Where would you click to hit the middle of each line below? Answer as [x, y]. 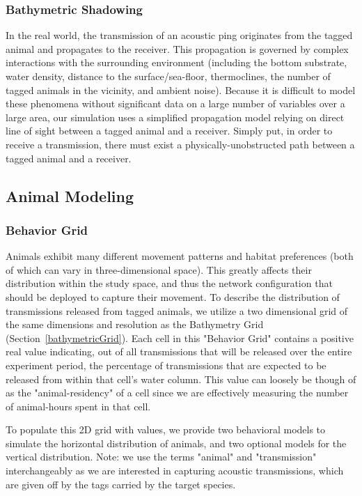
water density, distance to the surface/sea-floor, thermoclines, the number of [168, 76]
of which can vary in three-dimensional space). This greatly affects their [159, 269]
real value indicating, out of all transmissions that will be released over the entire [179, 351]
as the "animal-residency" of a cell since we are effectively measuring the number [177, 393]
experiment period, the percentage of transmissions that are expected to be [166, 365]
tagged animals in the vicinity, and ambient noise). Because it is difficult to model [181, 90]
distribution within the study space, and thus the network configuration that [169, 283]
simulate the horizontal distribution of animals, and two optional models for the [176, 443]
